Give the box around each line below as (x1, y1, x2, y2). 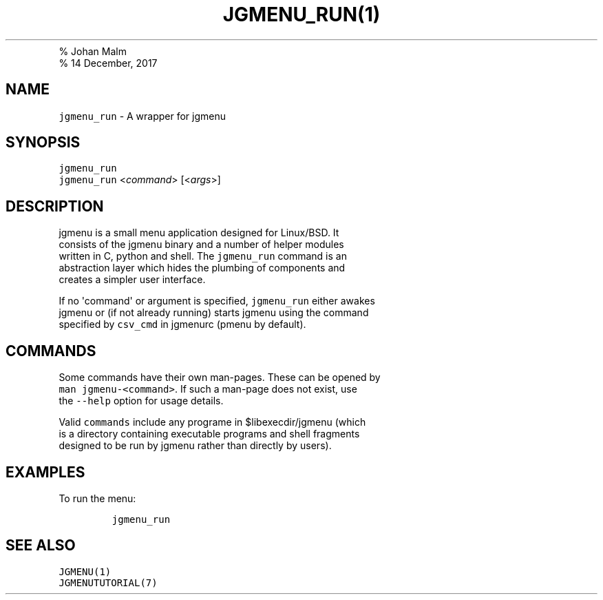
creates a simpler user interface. (59, 273, 206, 286)
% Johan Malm (59, 45, 127, 57)
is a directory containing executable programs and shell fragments (59, 428, 360, 440)
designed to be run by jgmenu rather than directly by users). (59, 439, 332, 452)
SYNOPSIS (6, 134, 81, 152)
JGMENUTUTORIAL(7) (59, 577, 158, 588)
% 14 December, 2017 (59, 56, 158, 69)
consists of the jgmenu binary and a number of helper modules (59, 238, 344, 251)
